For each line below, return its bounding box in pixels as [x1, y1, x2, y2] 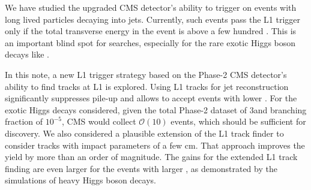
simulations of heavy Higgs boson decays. [5, 174, 156, 186]
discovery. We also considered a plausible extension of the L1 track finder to [5, 126, 284, 139]
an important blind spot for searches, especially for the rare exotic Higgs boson [5, 36, 296, 49]
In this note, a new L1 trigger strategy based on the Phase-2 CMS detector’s [5, 68, 287, 80]
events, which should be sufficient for [171, 115, 306, 128]
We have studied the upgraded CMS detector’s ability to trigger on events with [5, 1, 297, 13]
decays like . [5, 48, 49, 61]
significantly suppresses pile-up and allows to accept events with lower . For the [5, 92, 297, 104]
